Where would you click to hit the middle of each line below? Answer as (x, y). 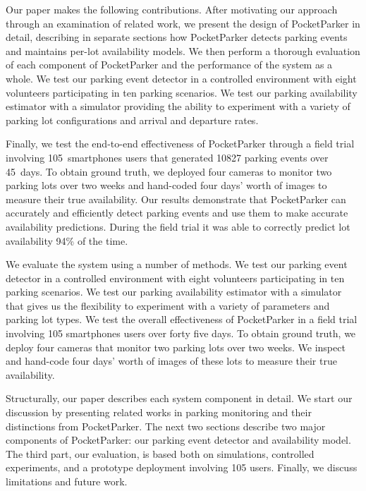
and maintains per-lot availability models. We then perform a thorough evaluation (183, 50)
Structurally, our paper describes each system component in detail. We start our (179, 398)
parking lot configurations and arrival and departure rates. (132, 120)
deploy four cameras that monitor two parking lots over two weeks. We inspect (176, 347)
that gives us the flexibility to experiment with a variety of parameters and (168, 305)
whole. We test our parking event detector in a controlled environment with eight (181, 78)
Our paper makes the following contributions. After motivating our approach (172, 9)
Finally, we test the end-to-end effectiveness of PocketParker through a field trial (180, 144)
